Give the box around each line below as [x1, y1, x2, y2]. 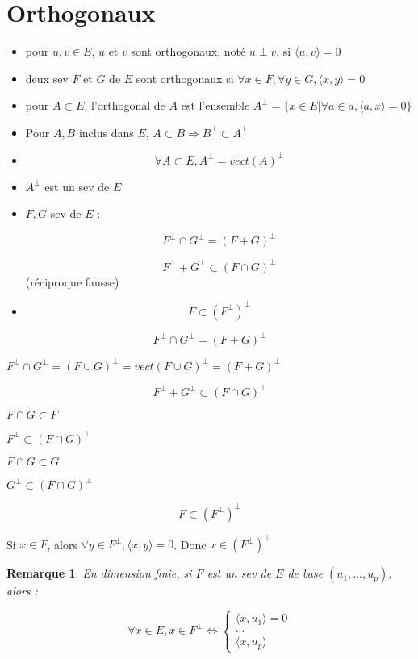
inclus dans [78, 123, 134, 140]
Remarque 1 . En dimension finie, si [6, 565, 192, 582]
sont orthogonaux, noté [131, 43, 246, 60]
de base [287, 565, 324, 582]
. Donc [173, 536, 207, 553]
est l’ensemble [181, 97, 250, 114]
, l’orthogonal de [84, 97, 165, 114]
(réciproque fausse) [25, 273, 119, 290]
